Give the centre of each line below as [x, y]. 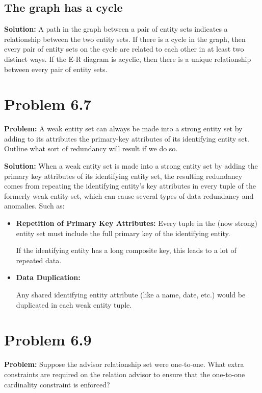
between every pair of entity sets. [56, 69]
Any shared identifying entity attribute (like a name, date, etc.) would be [131, 295]
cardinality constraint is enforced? [57, 384]
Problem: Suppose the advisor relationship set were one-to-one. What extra [124, 364]
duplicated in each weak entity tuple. [74, 304]
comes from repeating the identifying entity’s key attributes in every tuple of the [130, 186]
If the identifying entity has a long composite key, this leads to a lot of [126, 250]
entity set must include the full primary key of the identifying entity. [123, 233]
